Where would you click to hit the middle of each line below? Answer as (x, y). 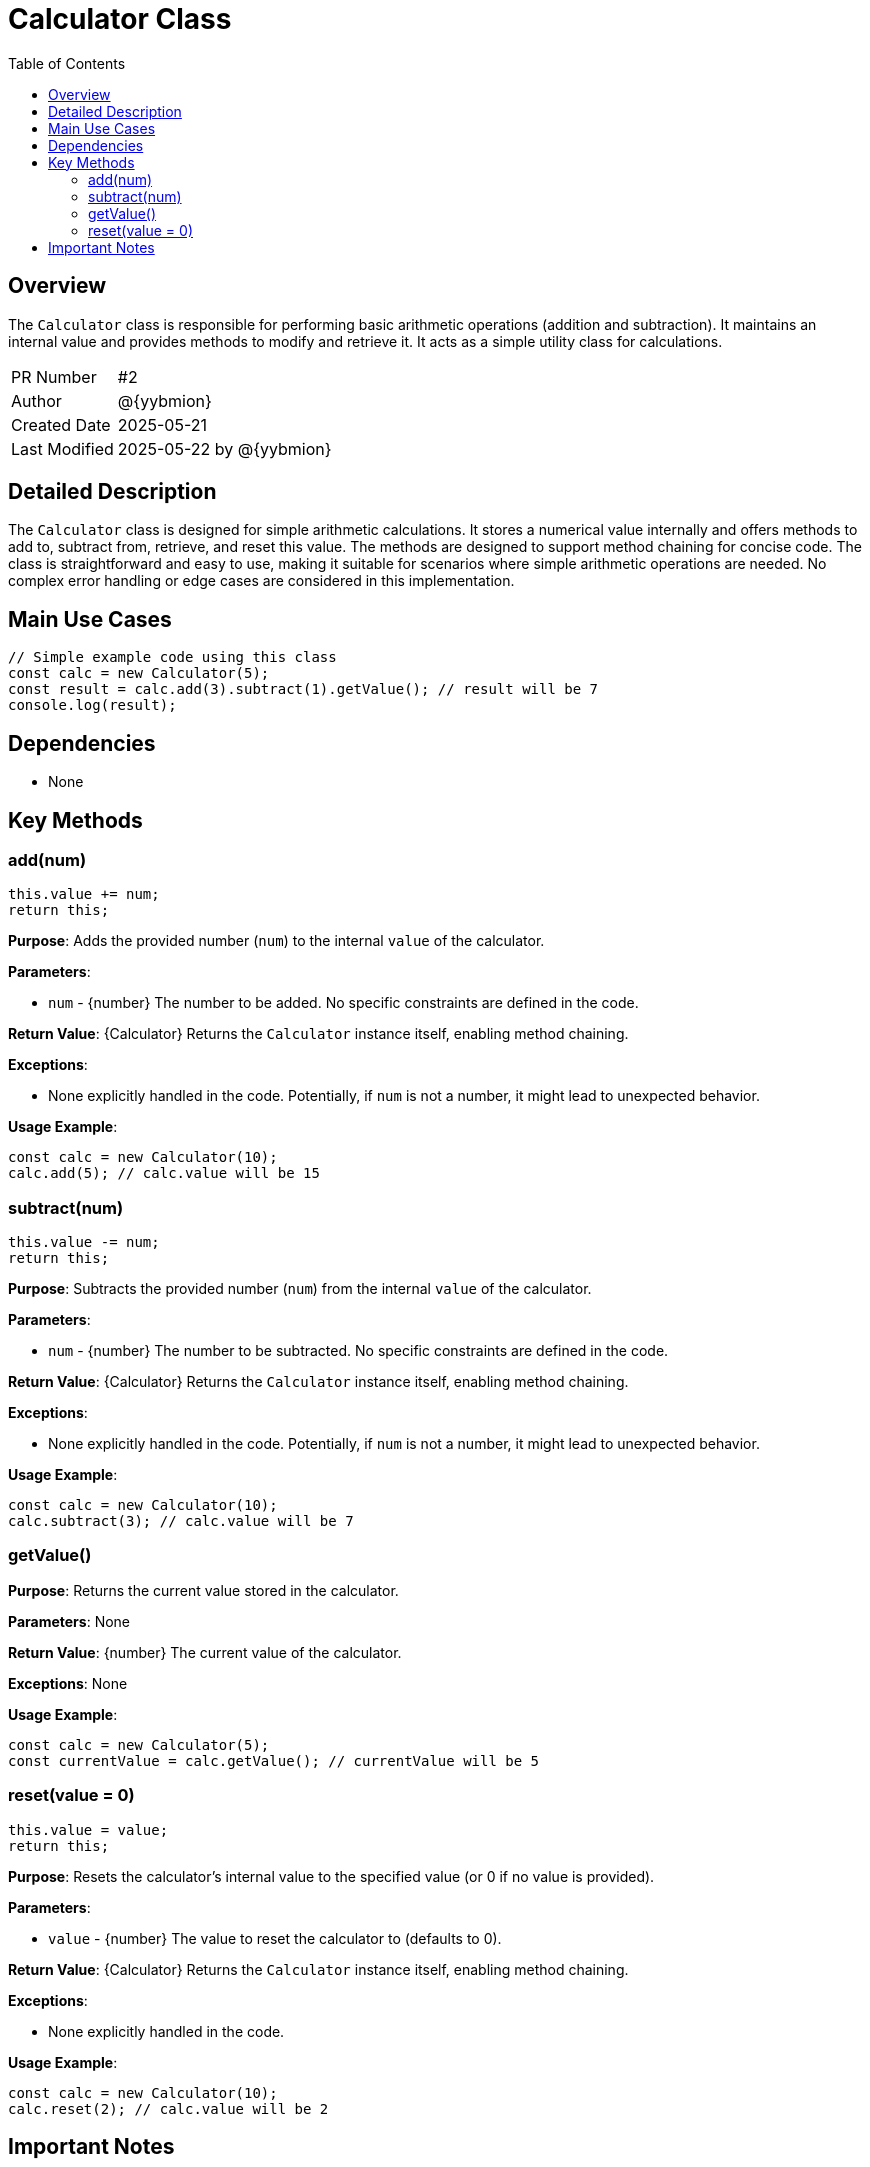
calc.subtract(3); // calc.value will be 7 (181, 1521)
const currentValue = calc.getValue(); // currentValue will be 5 (274, 1760)
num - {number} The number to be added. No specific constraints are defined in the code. (343, 1003)
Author (36, 400)
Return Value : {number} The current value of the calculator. (205, 1652)
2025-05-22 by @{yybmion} (224, 448)
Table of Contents (67, 63)
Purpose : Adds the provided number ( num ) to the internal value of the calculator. (276, 941)
